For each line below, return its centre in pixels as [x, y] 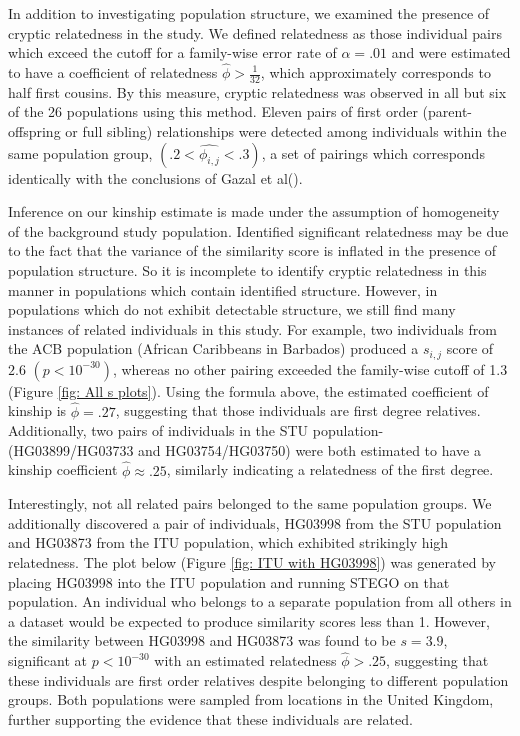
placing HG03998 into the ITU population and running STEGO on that [229, 581]
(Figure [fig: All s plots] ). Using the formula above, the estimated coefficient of [248, 390]
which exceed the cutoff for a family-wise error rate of [172, 52]
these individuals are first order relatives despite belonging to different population [258, 679]
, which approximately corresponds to [375, 72]
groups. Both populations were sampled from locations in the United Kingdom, [251, 699]
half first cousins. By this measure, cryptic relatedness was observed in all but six [257, 91]
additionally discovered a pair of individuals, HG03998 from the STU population [255, 522]
